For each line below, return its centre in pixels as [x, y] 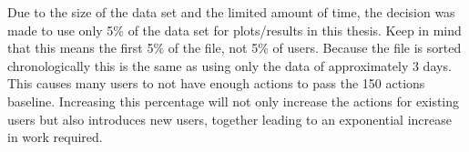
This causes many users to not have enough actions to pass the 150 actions [216, 83]
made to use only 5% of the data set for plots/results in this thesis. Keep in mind [234, 30]
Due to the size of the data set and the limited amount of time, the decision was [231, 12]
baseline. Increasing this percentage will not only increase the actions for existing [234, 101]
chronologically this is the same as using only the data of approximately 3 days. [229, 65]
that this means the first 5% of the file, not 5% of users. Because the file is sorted [234, 48]
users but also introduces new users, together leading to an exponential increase [229, 119]
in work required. [55, 137]
